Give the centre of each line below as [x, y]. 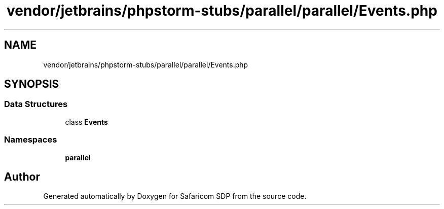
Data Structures [36, 104]
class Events [86, 122]
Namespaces [31, 140]
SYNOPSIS [32, 84]
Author [22, 177]
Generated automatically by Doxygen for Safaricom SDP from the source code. [175, 196]
